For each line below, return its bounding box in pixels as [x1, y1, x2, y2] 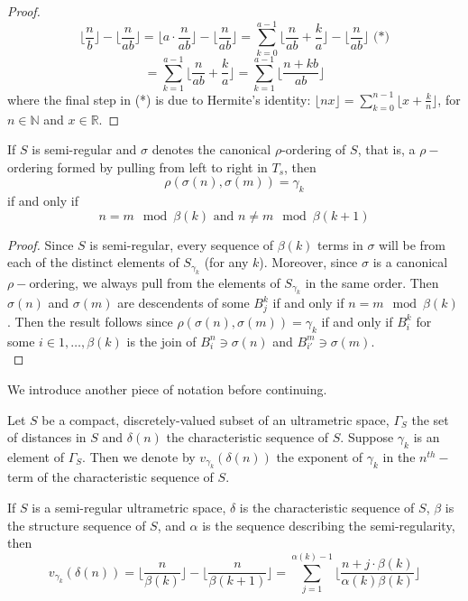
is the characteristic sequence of [239, 497, 415, 516]
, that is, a [357, 140, 416, 159]
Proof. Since [7, 235, 74, 254]
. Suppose [340, 428, 394, 447]
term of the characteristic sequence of [7, 467, 214, 486]
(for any [204, 253, 249, 272]
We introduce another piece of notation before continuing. [7, 379, 327, 398]
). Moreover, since [259, 253, 358, 272]
